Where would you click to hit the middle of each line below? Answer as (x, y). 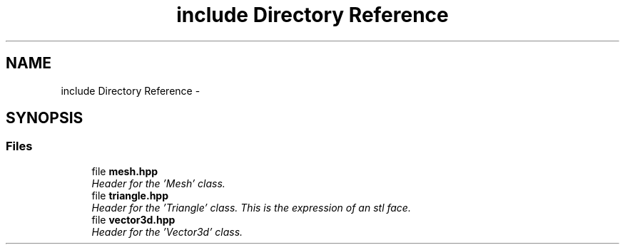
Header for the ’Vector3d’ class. (167, 231)
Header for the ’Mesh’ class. (158, 183)
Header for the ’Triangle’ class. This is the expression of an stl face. (251, 207)
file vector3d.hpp (133, 219)
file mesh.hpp (125, 171)
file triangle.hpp (130, 195)
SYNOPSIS (45, 118)
